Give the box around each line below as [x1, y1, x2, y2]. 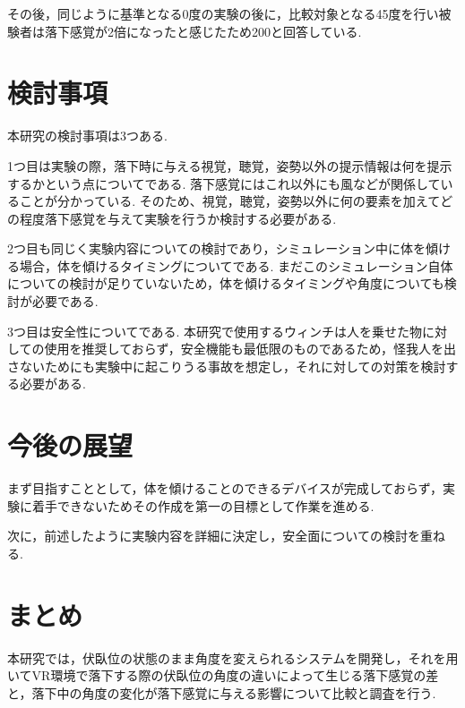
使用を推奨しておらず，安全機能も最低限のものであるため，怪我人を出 [44, 339, 456, 358]
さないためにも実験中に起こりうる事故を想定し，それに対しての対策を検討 [7, 356, 446, 375]
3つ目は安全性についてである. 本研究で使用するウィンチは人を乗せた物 [7, 321, 422, 340]
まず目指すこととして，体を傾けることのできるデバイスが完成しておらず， [7, 479, 443, 498]
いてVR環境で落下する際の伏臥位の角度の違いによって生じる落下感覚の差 [7, 666, 439, 685]
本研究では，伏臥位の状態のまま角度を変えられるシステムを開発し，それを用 [7, 648, 459, 667]
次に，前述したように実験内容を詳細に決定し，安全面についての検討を [7, 526, 420, 545]
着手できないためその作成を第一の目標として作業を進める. [31, 496, 375, 515]
